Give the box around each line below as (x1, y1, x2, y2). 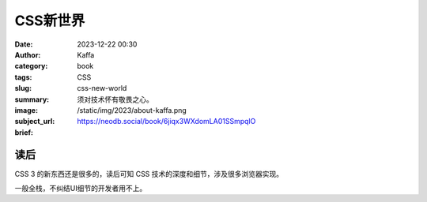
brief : (14, 127, 33, 137)
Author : (14, 50, 41, 59)
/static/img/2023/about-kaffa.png (77, 105, 187, 114)
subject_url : (14, 117, 55, 126)
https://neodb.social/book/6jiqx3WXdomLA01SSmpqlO (77, 117, 256, 126)
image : (14, 105, 39, 114)
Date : (14, 39, 33, 49)
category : (14, 62, 48, 71)
